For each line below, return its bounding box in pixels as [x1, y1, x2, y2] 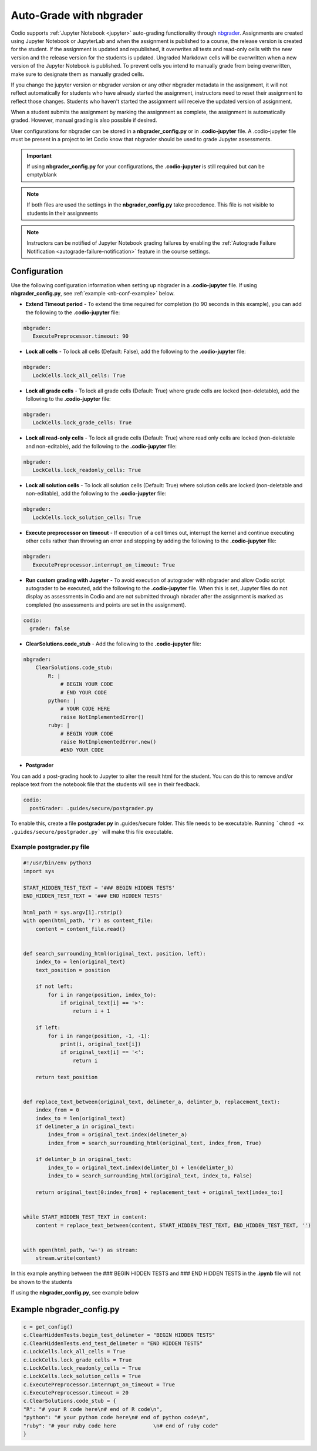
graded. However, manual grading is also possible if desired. [11, 117, 157, 124]
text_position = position [35, 967, 110, 973]
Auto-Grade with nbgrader [11, 9, 143, 22]
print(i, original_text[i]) [60, 1041, 141, 1047]
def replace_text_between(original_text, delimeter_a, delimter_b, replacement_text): [23, 1098, 281, 1105]
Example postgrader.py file [11, 843, 90, 851]
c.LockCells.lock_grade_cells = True [23, 1356, 132, 1363]
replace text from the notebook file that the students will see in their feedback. [11, 781, 201, 788]
